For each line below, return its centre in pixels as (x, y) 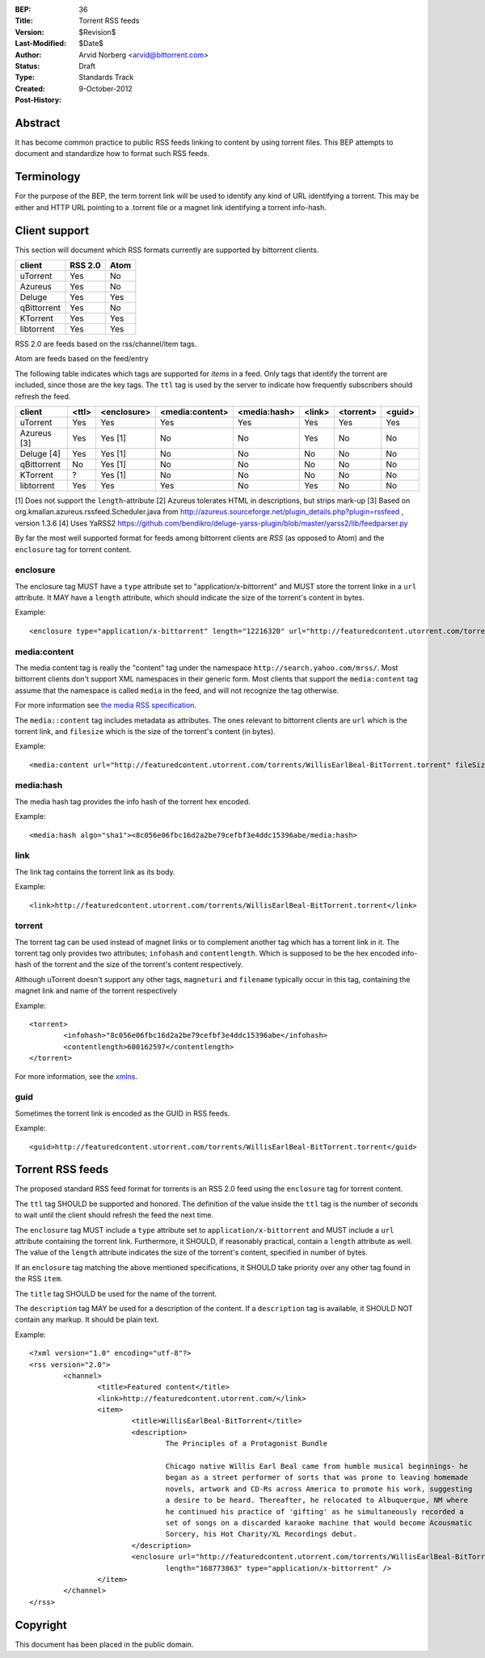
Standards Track (106, 78)
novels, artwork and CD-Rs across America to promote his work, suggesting (319, 1489)
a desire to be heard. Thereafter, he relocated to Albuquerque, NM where (317, 1500)
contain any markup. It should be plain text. (87, 1320)
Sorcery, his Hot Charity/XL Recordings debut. (261, 1534)
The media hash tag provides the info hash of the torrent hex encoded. (133, 801)
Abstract (38, 122)
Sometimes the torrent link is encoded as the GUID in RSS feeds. (122, 1113)
